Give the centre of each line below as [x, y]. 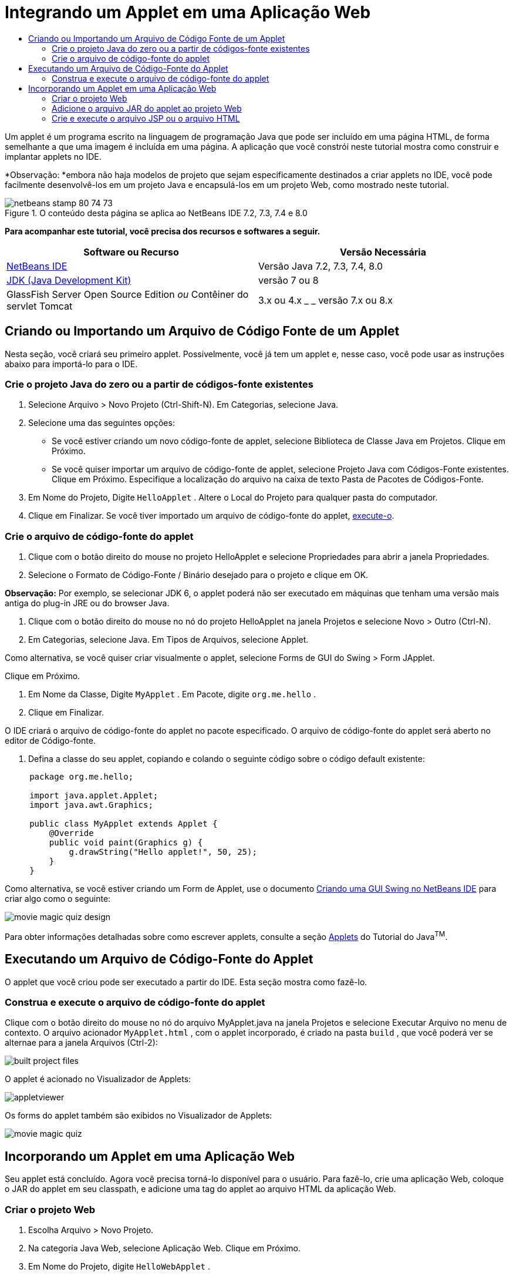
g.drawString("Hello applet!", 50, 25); [163, 852]
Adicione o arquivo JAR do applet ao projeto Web [147, 108]
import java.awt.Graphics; [91, 805]
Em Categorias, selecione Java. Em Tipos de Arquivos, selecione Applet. [168, 640]
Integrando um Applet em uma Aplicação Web [188, 12]
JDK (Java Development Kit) [69, 280]
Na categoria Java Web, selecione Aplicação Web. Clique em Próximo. [165, 1248]
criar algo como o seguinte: [58, 899]
